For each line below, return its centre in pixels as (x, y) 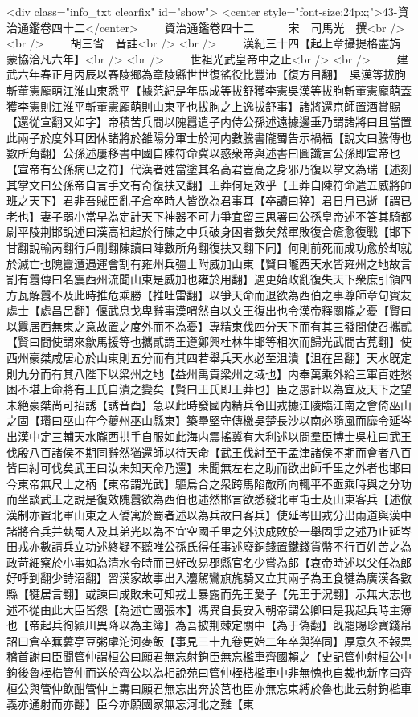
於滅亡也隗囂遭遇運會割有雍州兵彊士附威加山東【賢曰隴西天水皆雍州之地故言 (209, 263)
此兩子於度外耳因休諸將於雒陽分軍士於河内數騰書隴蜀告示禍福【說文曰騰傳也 (209, 137)
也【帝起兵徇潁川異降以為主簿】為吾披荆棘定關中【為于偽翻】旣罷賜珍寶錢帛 (209, 625)
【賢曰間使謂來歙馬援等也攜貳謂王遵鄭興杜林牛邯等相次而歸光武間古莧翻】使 (209, 342)
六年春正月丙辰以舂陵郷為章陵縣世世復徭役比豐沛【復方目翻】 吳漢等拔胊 (211, 74)
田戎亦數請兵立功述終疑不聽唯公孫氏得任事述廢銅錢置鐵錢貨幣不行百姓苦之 (203, 546)
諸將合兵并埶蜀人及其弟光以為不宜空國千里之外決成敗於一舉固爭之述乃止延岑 (209, 530)
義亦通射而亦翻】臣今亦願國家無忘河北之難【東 (130, 704)
